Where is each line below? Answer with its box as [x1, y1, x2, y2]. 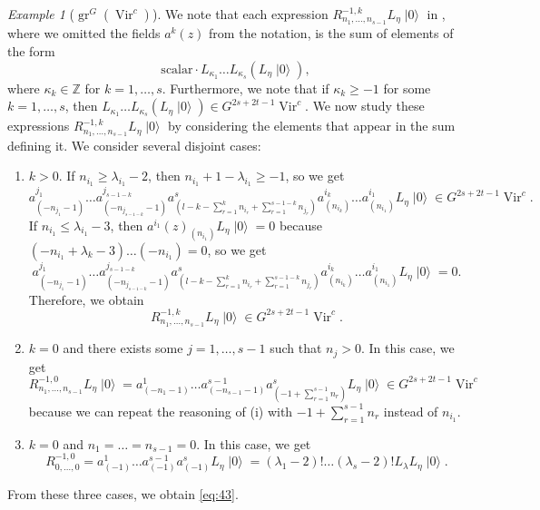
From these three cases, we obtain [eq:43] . [7, 485, 239, 504]
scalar [161, 63, 193, 76]
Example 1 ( [7, 5, 75, 23]
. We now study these [305, 96, 425, 115]
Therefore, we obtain [28, 289, 144, 309]
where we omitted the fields [7, 24, 161, 43]
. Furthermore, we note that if [162, 78, 329, 97]
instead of [383, 401, 438, 420]
